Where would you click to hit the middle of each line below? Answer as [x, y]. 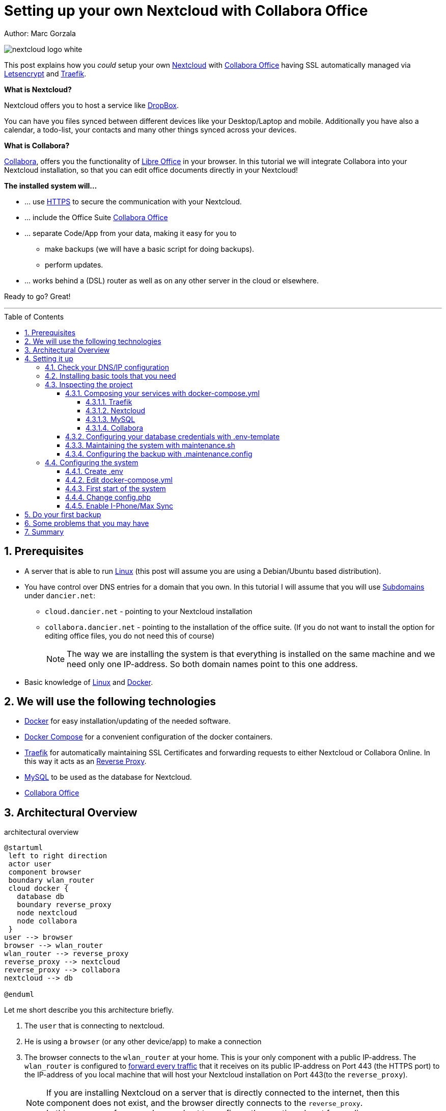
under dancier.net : [60, 595]
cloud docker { [38, 889]
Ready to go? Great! [37, 296]
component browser [45, 872]
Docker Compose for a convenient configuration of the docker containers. [149, 737]
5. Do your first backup [63, 514]
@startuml [23, 848]
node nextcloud [47, 913]
